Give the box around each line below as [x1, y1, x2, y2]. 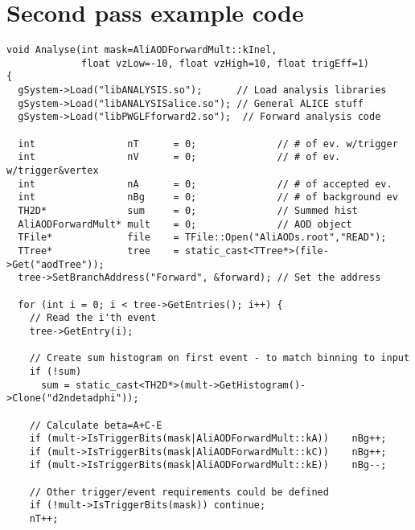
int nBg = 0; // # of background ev [18, 191, 398, 203]
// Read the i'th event [29, 312, 157, 324]
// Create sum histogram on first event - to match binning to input [29, 352, 410, 364]
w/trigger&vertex [6, 165, 99, 177]
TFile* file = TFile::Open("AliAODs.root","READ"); [18, 232, 387, 244]
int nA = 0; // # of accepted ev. [18, 178, 392, 190]
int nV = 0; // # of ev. [18, 151, 341, 163]
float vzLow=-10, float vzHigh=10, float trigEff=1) [81, 57, 370, 69]
